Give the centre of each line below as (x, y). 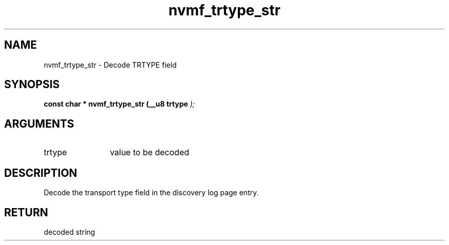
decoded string (69, 232)
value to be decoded (150, 152)
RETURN (26, 212)
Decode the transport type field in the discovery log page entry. (151, 193)
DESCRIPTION (41, 173)
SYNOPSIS (32, 85)
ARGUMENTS (39, 124)
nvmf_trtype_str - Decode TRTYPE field (110, 65)
